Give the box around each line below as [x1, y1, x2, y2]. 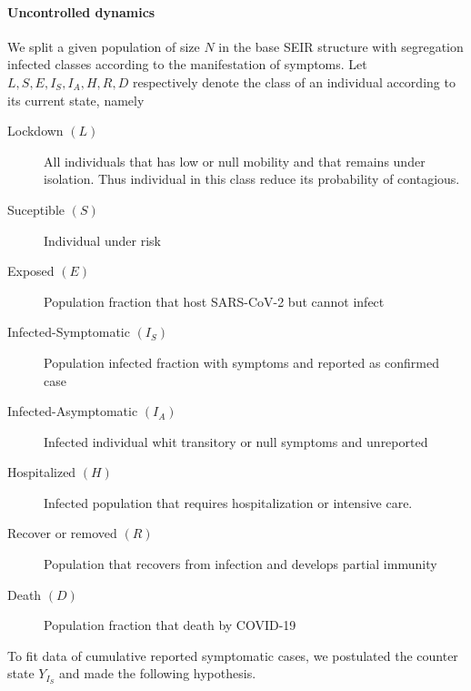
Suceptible [7, 199, 65, 218]
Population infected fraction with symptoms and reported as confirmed [44, 352, 440, 371]
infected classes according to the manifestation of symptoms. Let [7, 55, 367, 74]
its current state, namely [7, 90, 145, 109]
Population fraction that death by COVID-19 [44, 615, 296, 635]
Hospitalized [7, 462, 76, 482]
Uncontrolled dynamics [7, 2, 155, 21]
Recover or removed [7, 523, 117, 543]
